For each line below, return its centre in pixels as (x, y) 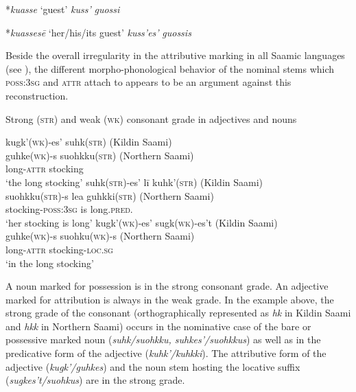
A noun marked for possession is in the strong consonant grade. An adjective (167, 286)
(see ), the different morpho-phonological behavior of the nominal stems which (170, 68)
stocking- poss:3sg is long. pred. (69, 209)
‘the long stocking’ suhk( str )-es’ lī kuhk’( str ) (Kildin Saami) (134, 182)
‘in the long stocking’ (50, 263)
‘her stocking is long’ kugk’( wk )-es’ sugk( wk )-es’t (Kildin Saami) (142, 222)
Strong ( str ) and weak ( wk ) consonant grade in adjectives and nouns (151, 118)
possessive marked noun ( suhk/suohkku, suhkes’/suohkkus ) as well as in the (163, 339)
